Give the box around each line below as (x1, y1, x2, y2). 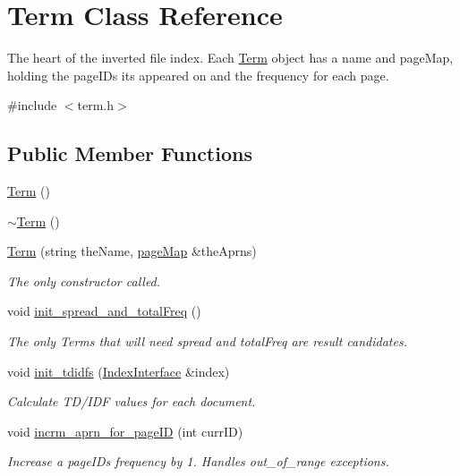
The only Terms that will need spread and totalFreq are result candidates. (7, 332, 407, 351)
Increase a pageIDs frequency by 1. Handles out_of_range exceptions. (7, 452, 389, 471)
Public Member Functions (7, 140, 252, 167)
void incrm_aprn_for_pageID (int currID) (7, 421, 243, 440)
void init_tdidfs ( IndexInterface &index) (7, 361, 230, 380)
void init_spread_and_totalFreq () (7, 302, 201, 320)
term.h (77, 96, 115, 115)
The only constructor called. (7, 271, 161, 290)
